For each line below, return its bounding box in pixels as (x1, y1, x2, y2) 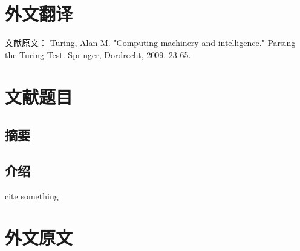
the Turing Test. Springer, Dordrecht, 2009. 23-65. (5, 48, 191, 61)
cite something (5, 189, 59, 202)
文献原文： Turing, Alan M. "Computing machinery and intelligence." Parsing (5, 36, 296, 49)
